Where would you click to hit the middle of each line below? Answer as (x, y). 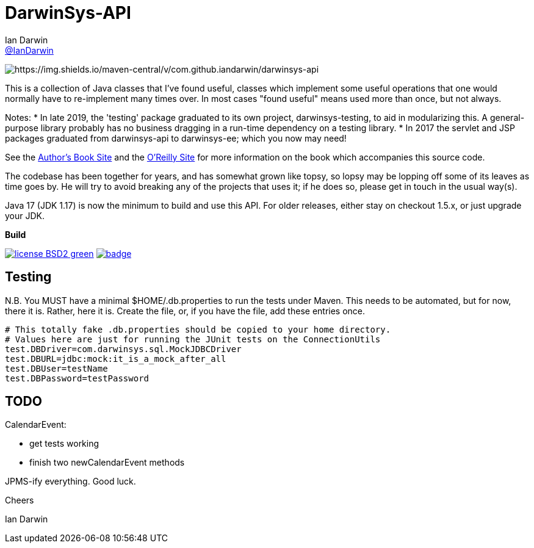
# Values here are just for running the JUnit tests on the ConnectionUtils (193, 339)
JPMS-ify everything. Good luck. (70, 481)
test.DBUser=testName (56, 368)
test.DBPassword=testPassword (77, 378)
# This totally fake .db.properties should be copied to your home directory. (198, 329)
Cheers (20, 500)
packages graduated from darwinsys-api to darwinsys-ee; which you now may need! (176, 138)
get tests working (64, 444)
